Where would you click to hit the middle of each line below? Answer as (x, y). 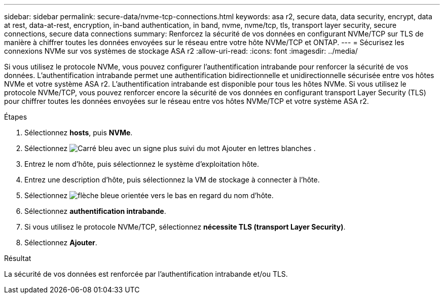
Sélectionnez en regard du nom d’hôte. (149, 195)
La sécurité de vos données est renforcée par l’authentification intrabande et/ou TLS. (146, 274)
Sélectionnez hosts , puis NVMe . (79, 133)
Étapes (16, 117)
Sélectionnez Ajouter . (61, 243)
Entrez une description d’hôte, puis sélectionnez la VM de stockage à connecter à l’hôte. (172, 180)
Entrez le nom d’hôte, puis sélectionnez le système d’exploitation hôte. (142, 164)
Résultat (18, 258)
